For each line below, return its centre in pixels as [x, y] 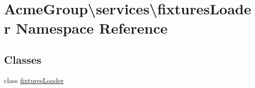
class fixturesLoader [34, 80]
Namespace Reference [91, 28]
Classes [23, 59]
